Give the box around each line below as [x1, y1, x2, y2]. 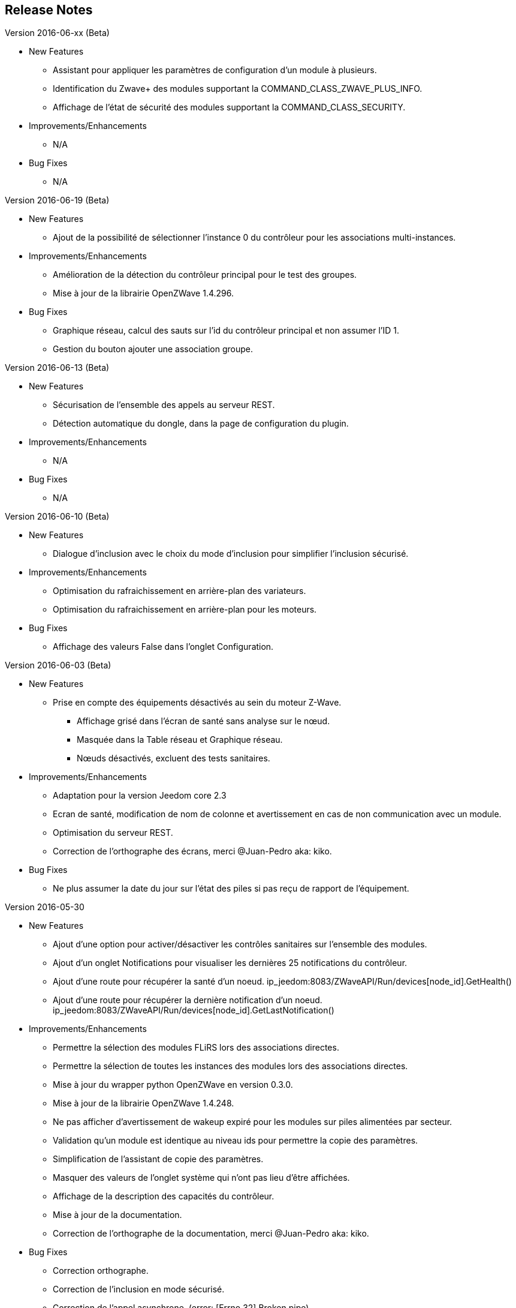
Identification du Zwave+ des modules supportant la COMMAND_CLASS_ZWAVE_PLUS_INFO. [53, 83, 423, 94]
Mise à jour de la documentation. [53, 1210, 182, 1220]
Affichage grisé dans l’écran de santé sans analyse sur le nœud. [77, 716, 330, 727]
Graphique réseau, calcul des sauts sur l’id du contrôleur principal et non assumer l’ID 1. [53, 325, 400, 336]
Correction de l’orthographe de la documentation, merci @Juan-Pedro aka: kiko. [53, 1228, 369, 1239]
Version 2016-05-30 [5, 902, 85, 913]
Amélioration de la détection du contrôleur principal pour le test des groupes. [53, 269, 357, 280]
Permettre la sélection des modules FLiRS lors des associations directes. [53, 1042, 339, 1053]
